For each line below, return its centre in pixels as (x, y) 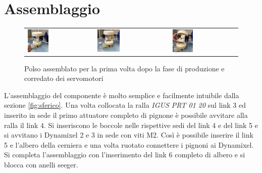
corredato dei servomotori (64, 78)
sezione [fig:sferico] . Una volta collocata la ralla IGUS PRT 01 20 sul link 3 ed (125, 105)
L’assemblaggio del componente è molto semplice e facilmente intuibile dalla (122, 95)
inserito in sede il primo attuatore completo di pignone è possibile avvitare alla (126, 115)
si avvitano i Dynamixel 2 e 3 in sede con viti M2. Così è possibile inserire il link (129, 135)
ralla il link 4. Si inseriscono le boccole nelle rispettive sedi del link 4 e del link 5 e (131, 125)
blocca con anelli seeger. (41, 164)
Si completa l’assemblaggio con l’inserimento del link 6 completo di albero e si (125, 155)
